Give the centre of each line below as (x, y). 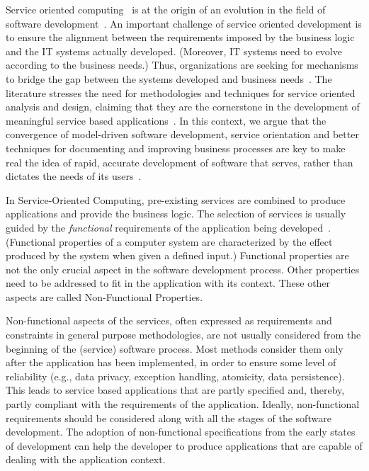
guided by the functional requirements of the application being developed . (168, 227)
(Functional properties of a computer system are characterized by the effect (169, 241)
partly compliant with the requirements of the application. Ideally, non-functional (183, 404)
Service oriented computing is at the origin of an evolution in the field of (166, 9)
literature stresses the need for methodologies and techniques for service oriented (181, 92)
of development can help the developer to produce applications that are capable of (184, 445)
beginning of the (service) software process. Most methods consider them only (175, 348)
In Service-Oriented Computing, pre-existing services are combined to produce (176, 199)
